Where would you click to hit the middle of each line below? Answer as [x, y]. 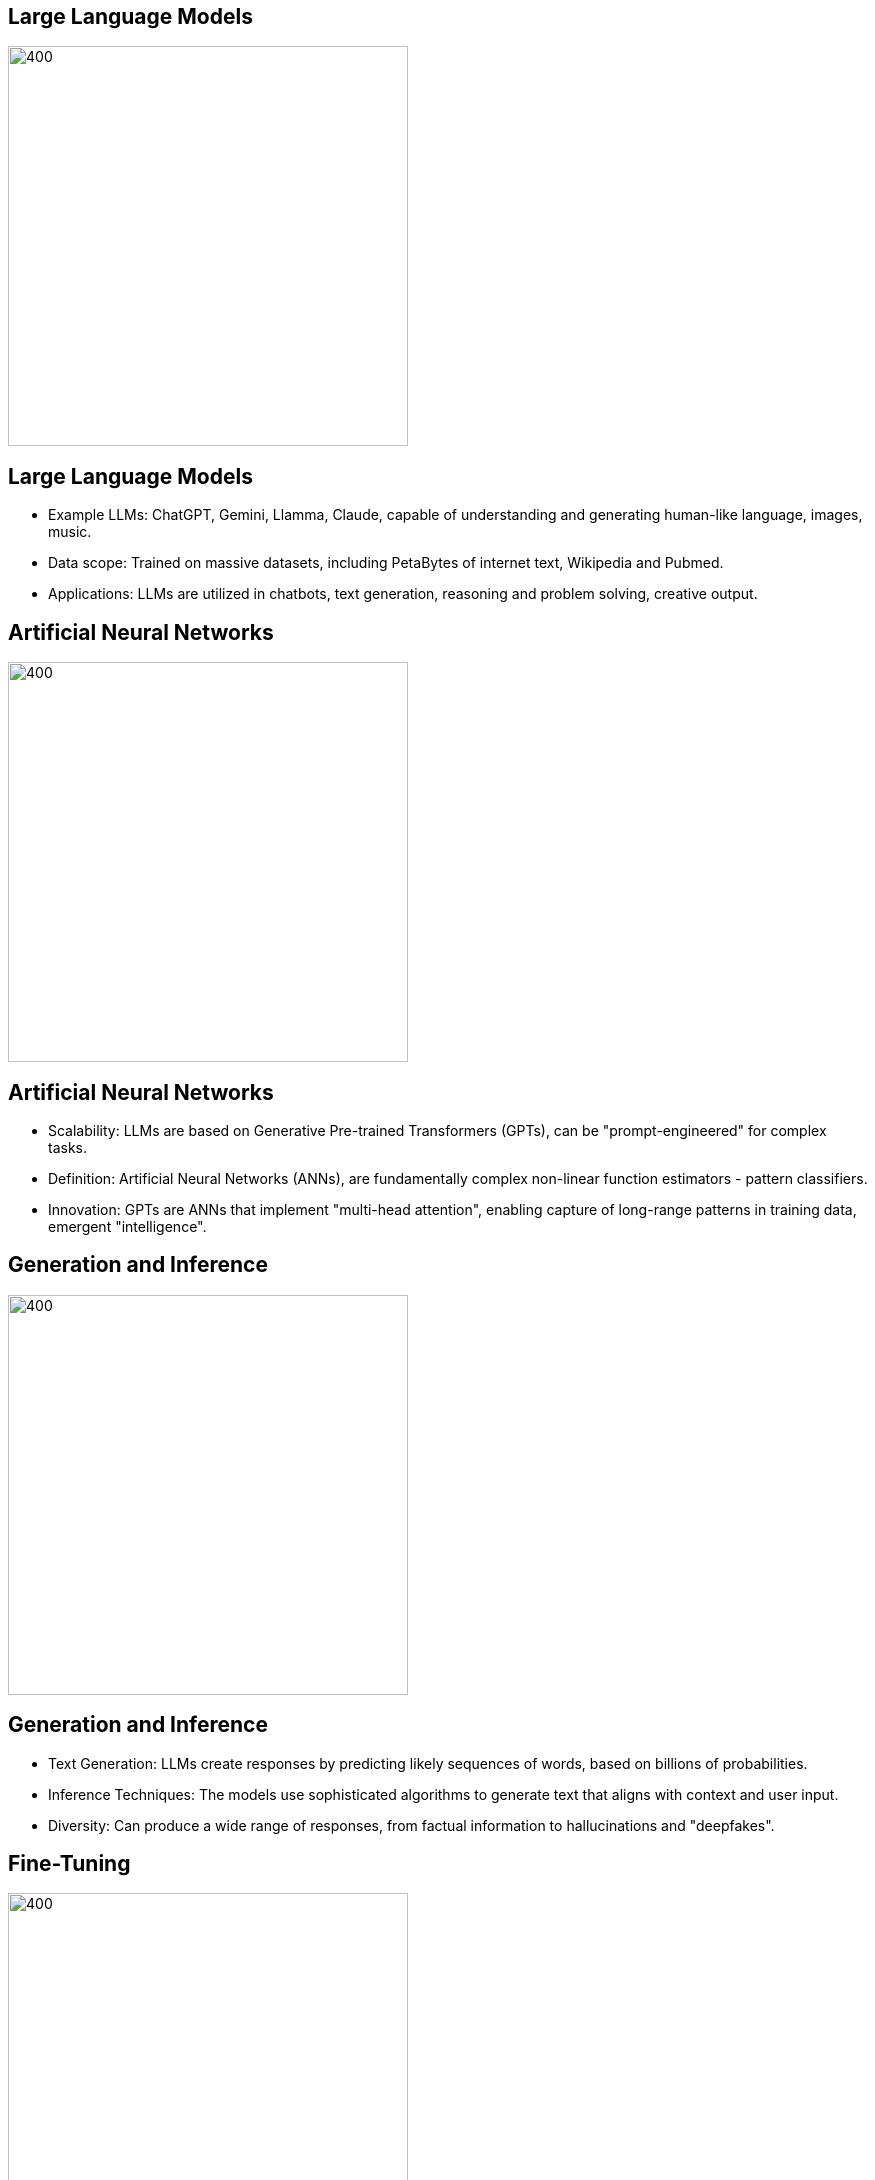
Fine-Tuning [69, 1864]
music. [70, 532]
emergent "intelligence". [127, 1226]
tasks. [68, 1147]
